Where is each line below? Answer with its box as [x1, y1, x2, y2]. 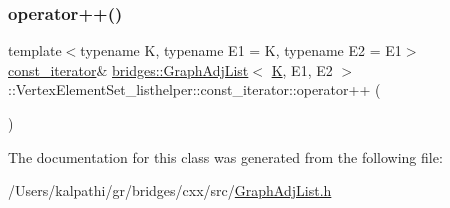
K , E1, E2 [271, 59, 333, 80]
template [8, 40, 62, 61]
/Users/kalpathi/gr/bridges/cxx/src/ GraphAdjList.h [8, 180, 332, 201]
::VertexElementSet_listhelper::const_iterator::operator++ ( [8, 79, 381, 100]
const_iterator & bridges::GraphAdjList [8, 59, 249, 80]
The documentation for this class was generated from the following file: [8, 146, 443, 167]
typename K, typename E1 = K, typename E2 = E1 [80, 40, 402, 61]
